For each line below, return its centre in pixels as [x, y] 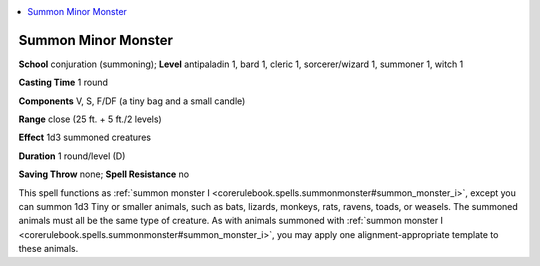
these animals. [48, 249]
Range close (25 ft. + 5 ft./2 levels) [90, 119]
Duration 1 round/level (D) [72, 156]
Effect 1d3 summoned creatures [85, 137]
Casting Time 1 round [63, 82]
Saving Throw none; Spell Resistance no [104, 174]
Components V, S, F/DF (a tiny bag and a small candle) [132, 101]
